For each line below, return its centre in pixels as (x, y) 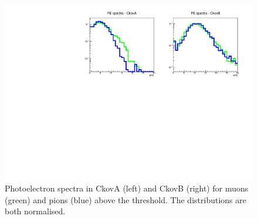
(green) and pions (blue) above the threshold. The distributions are (125, 199)
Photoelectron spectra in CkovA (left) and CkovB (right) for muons (127, 188)
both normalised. (35, 211)
